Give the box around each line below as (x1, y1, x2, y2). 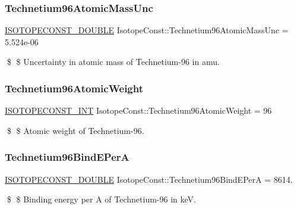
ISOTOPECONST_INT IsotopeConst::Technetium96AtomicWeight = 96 (5, 104, 272, 117)
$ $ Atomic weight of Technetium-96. (7, 124, 144, 136)
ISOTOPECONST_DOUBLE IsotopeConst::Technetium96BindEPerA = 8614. (5, 173, 293, 185)
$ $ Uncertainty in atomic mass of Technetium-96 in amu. (7, 55, 220, 68)
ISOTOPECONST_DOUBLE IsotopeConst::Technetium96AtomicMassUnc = (5, 24, 289, 36)
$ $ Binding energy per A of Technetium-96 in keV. (7, 193, 196, 205)
